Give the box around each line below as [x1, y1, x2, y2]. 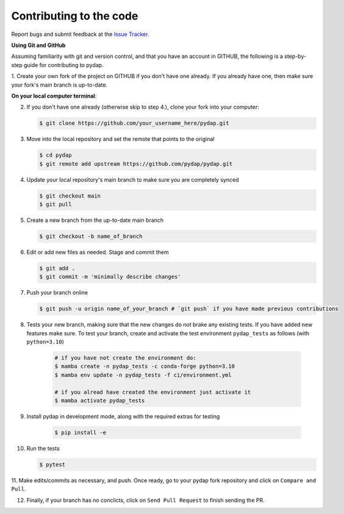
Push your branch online [26, 289, 88, 296]
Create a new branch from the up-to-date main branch [26, 216, 164, 224]
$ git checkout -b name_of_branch [39, 232, 143, 240]
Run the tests [26, 444, 60, 452]
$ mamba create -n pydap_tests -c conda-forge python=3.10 [54, 363, 235, 370]
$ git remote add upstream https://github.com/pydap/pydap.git [39, 160, 233, 167]
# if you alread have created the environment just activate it [54, 388, 251, 396]
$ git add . [39, 265, 76, 271]
